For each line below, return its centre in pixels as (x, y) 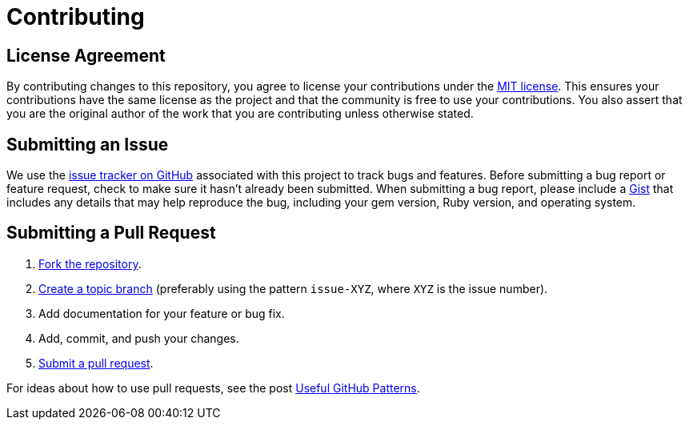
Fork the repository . (90, 263)
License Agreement (86, 55)
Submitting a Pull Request (111, 233)
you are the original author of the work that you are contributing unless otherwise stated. (240, 114)
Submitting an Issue (88, 144)
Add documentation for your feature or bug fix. (162, 313)
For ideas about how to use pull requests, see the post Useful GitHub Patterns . (213, 388)
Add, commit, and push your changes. (139, 338)
